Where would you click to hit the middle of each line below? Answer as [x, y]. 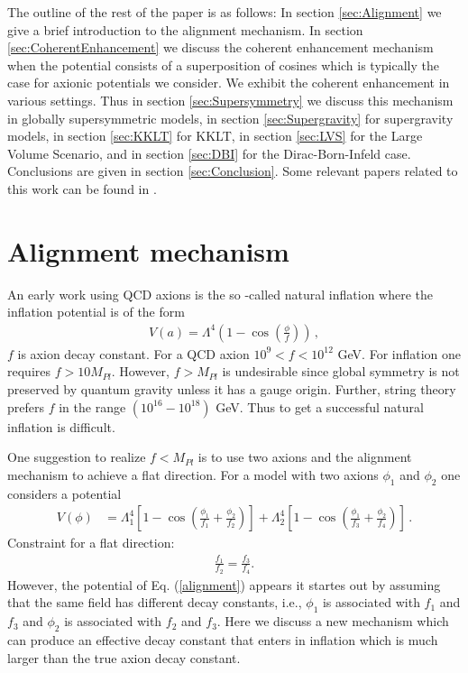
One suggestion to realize [77, 457]
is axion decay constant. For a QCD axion [133, 353]
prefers [26, 406]
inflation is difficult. [61, 426]
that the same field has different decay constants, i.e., [155, 602]
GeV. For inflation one [399, 353]
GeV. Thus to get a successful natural [320, 406]
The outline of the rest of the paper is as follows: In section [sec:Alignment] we [225, 12]
